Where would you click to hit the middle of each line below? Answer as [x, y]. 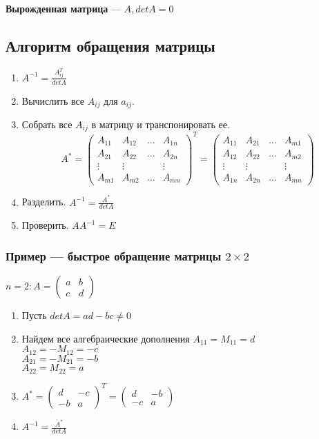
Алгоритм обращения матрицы [110, 45]
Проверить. [45, 225]
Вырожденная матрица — [63, 8]
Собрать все [47, 124]
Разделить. [44, 202]
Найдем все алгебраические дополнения [106, 338]
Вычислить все [53, 100]
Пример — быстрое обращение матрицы [114, 255]
